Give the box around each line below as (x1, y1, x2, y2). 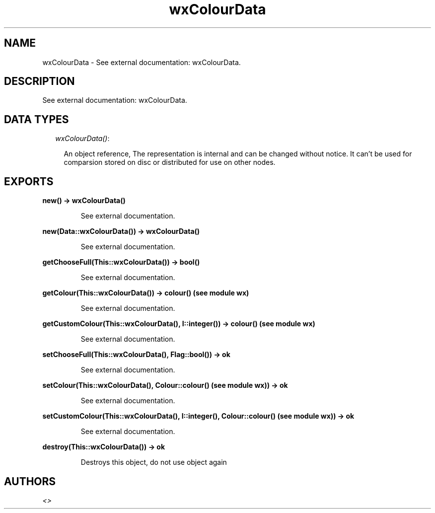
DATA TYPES (4, 113, 69, 126)
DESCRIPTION (4, 75, 75, 88)
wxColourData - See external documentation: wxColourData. (42, 58, 241, 67)
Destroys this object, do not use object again (80, 458, 227, 467)
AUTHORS (4, 475, 56, 488)
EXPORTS (4, 175, 54, 188)
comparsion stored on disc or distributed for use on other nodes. (64, 158, 276, 167)
